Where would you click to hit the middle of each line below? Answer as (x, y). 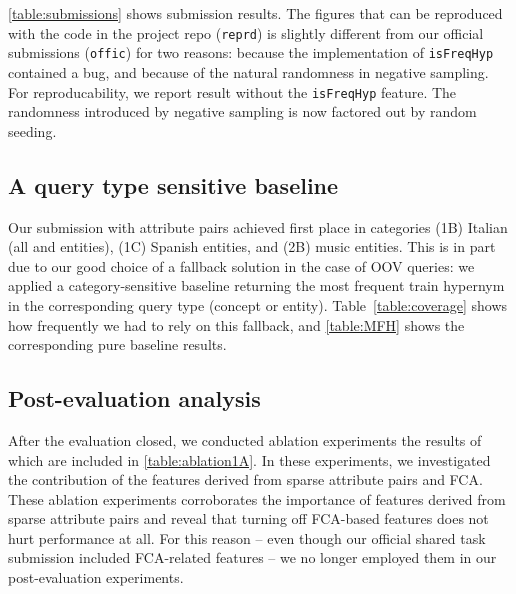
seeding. (32, 130)
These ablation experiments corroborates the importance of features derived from (257, 498)
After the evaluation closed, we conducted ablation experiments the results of (245, 439)
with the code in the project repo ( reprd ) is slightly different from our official (246, 32)
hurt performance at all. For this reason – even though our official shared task (247, 537)
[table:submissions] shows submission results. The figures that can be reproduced (255, 13)
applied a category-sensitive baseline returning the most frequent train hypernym (256, 285)
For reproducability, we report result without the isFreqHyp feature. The (232, 91)
